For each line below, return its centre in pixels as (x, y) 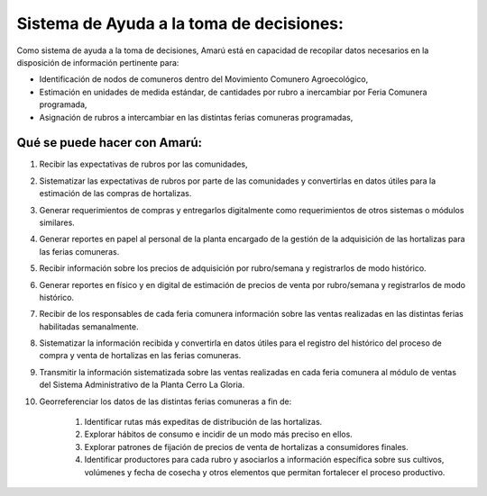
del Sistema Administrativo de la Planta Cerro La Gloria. (142, 385)
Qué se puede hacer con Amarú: (110, 143)
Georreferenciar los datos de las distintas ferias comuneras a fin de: (165, 401)
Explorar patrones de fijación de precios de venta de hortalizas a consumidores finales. (247, 446)
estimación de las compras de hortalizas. (115, 194)
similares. (57, 222)
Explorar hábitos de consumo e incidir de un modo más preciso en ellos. (219, 434)
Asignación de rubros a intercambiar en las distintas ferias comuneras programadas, (196, 117)
